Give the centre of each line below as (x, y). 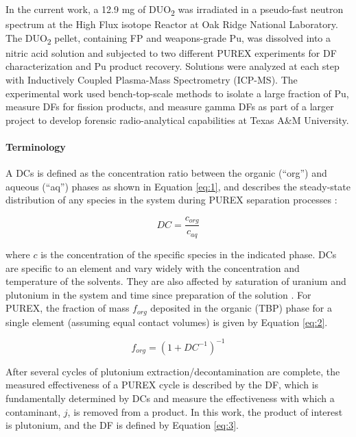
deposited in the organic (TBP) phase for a (241, 308)
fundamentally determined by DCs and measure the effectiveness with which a (170, 398)
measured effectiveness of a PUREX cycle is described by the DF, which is (162, 385)
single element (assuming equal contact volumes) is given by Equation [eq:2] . (167, 322)
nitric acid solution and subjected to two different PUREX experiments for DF (171, 52)
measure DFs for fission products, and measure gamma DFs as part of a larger (170, 107)
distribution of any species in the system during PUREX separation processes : (171, 200)
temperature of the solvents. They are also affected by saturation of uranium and (176, 281)
